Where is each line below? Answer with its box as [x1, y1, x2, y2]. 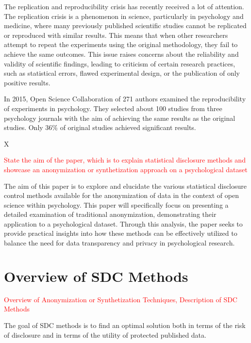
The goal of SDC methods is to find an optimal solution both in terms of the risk [4, 320, 246, 330]
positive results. [4, 77, 50, 87]
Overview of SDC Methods [4, 266, 188, 286]
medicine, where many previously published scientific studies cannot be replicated [4, 20, 247, 31]
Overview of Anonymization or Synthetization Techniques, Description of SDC [4, 294, 237, 304]
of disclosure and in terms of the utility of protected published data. [4, 329, 206, 340]
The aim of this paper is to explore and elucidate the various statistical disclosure [4, 180, 247, 191]
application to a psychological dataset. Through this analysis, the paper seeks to [4, 218, 243, 229]
